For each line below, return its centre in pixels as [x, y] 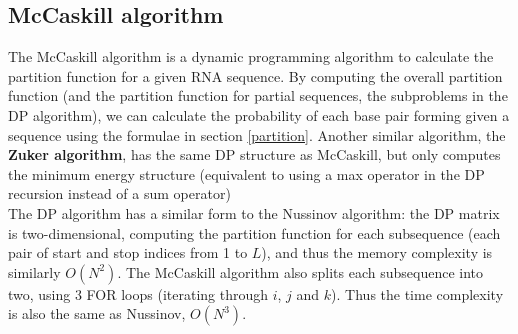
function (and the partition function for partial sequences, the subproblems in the [258, 95]
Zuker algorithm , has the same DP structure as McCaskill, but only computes [254, 154]
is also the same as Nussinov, [97, 313]
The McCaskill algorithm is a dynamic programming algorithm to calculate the [251, 56]
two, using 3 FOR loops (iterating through [138, 293]
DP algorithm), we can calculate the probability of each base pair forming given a [259, 114]
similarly [34, 271]
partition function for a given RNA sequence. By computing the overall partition [255, 75]
